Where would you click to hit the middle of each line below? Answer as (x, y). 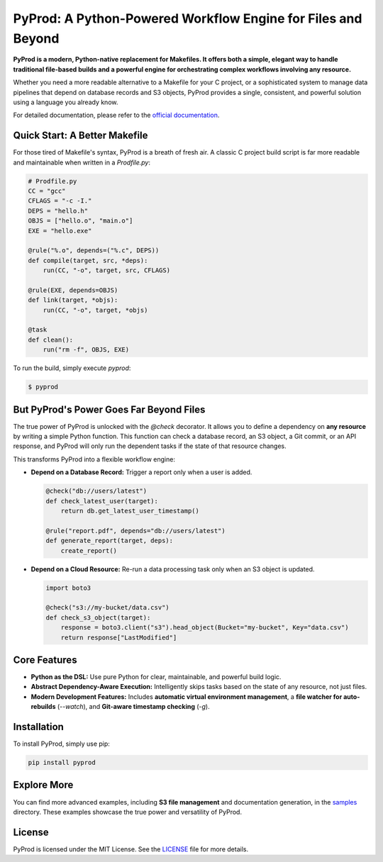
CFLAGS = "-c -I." (60, 201)
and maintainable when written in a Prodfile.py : (82, 162)
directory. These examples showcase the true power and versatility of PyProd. (128, 812)
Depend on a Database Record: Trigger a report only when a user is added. (141, 472)
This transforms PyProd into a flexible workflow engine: (94, 459)
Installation (38, 727)
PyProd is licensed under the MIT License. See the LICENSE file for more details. (131, 849)
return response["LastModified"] (119, 637)
